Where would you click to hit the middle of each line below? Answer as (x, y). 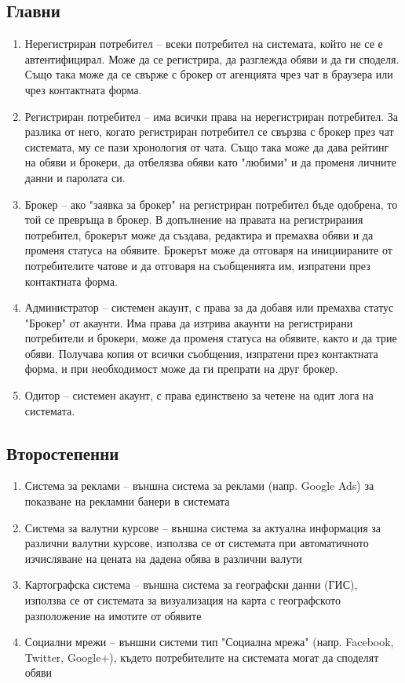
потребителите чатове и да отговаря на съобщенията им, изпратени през (197, 265)
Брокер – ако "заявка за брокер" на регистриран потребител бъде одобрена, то (211, 204)
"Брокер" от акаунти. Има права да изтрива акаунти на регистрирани (189, 322)
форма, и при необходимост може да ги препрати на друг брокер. (181, 369)
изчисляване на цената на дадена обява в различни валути (163, 558)
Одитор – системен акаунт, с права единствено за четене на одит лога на (199, 395)
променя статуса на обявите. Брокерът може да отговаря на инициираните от (208, 250)
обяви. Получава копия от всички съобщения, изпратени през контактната (201, 353)
